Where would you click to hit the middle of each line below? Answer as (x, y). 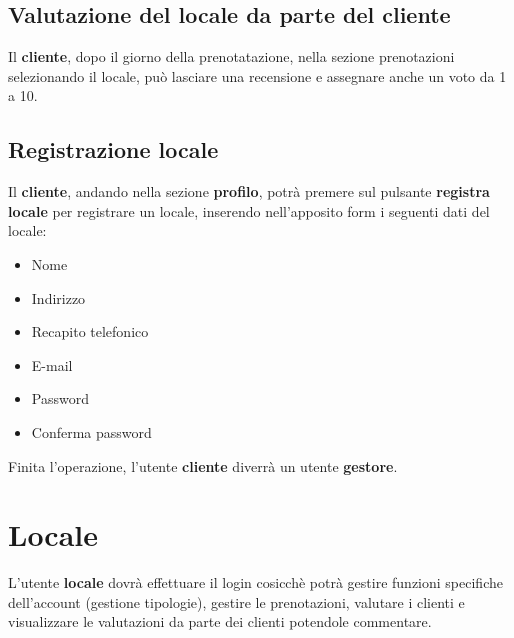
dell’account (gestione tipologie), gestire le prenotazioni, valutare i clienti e (236, 601)
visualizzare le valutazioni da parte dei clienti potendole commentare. (220, 621)
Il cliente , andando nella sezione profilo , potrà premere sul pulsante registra (249, 191)
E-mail (52, 364)
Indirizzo (58, 297)
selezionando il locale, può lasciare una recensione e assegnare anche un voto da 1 (257, 75)
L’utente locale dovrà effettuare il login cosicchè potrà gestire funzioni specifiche (255, 582)
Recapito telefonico (90, 331)
